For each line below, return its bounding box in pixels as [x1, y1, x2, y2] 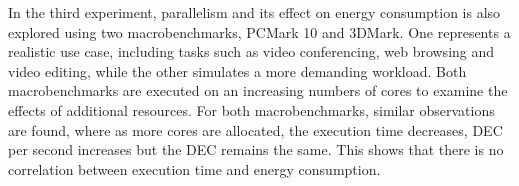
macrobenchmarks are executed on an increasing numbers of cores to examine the [8, 80, 508, 101]
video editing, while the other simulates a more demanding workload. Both [8, 60, 467, 81]
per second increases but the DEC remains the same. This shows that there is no [8, 139, 504, 160]
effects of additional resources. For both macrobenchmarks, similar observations [8, 99, 495, 120]
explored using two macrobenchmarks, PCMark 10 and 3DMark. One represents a [8, 21, 511, 42]
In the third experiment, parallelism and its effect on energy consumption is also [8, 2, 501, 22]
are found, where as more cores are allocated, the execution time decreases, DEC [8, 119, 503, 140]
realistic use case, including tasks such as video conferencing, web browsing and [8, 41, 495, 62]
